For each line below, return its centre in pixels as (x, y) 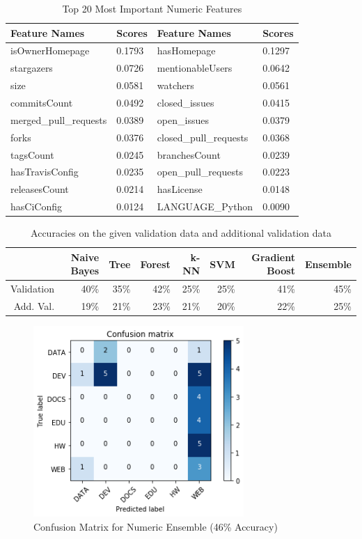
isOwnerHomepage (50, 50)
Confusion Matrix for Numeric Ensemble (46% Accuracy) (156, 527)
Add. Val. (34, 306)
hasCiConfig (36, 206)
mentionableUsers (195, 68)
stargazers (32, 68)
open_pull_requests (200, 172)
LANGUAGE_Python (205, 206)
